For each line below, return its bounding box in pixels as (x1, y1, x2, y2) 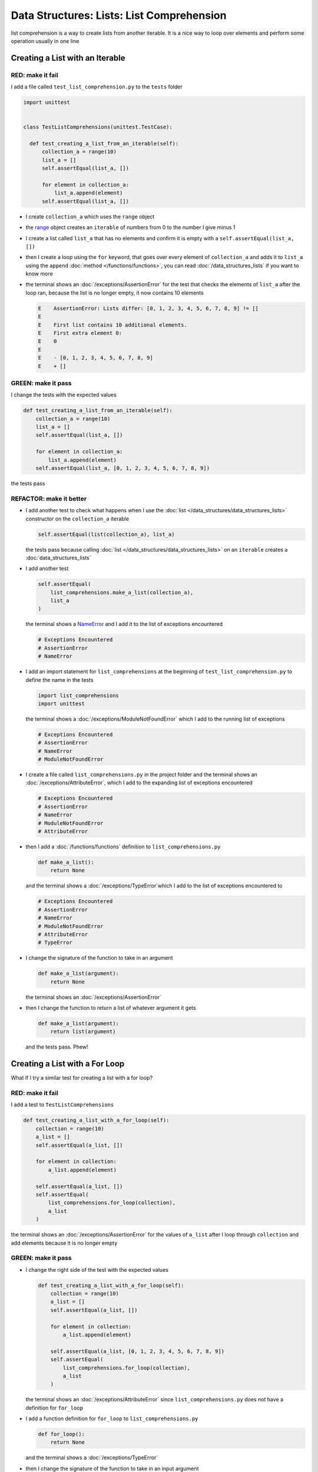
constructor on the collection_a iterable (25, 515, 130, 522)
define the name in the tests (25, 676, 94, 683)
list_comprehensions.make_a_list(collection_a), (50, 589, 194, 596)
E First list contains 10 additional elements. (38, 321, 188, 328)
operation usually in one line (11, 37, 79, 44)
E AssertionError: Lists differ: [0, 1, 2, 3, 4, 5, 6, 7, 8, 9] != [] (38, 305, 259, 311)
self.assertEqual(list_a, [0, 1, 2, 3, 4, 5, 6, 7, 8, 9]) (35, 465, 210, 472)
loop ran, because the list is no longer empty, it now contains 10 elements (25, 289, 204, 296)
